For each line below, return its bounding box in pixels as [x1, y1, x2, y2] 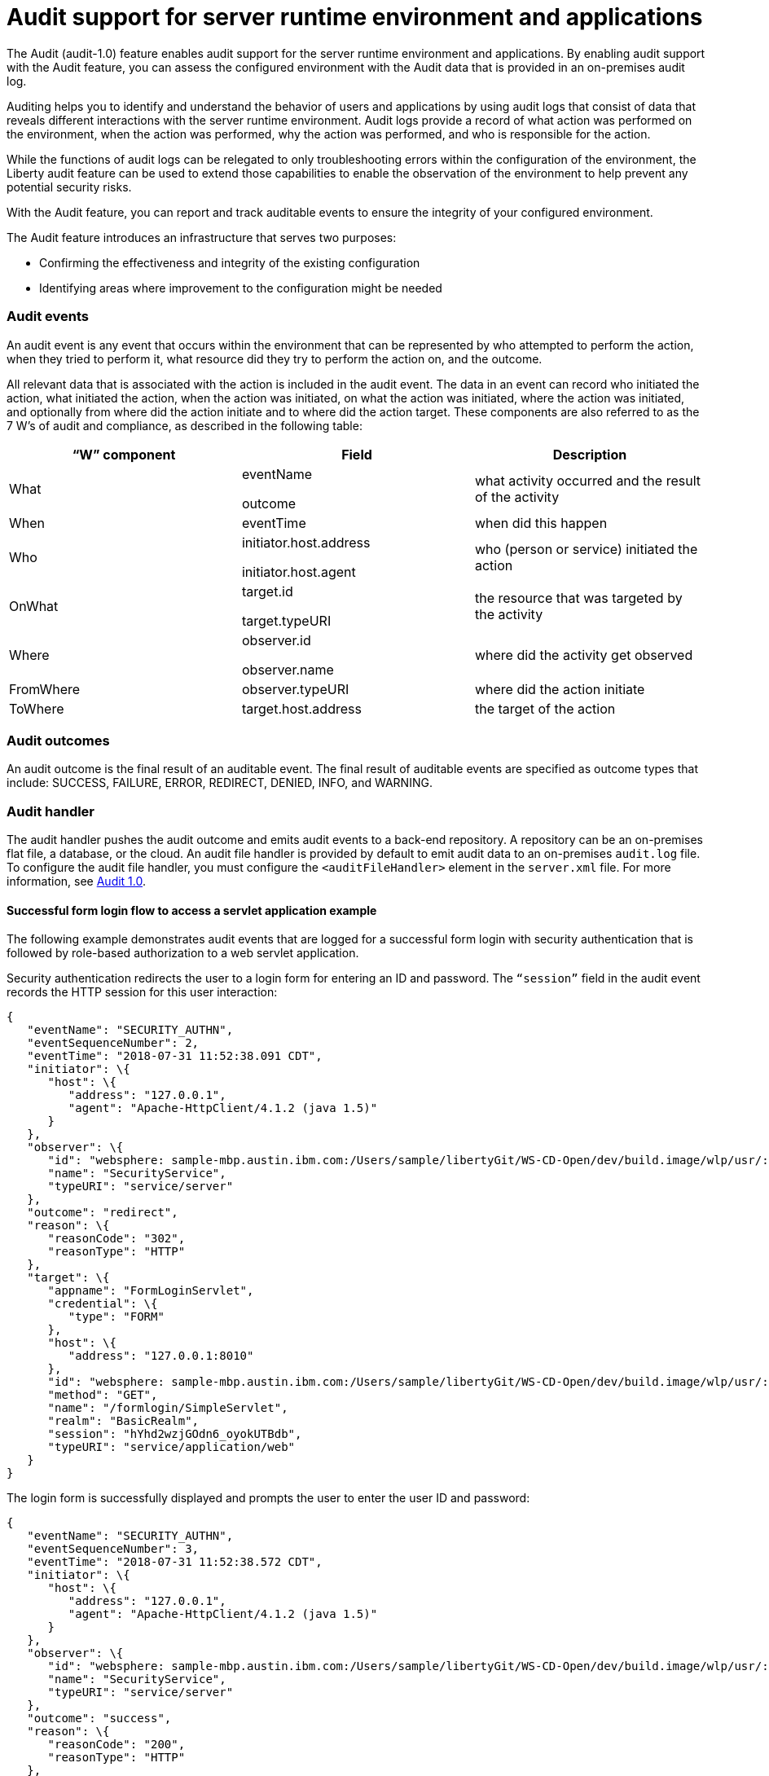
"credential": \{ [47, 1297, 158, 1311]
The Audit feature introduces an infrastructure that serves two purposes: [7, 230, 397, 244]
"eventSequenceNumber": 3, [27, 1542, 200, 1556]
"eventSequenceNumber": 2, [27, 1036, 200, 1050]
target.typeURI [241, 612, 332, 629]
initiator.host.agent [241, 563, 356, 580]
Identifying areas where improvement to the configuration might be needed [39, 280, 442, 295]
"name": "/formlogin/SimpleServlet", [47, 1401, 288, 1415]
